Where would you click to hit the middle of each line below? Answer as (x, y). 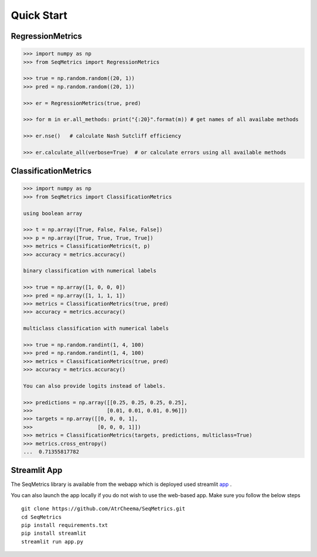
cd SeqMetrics (41, 517)
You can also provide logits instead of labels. (95, 386)
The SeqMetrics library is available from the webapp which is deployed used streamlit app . (121, 484)
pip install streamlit (54, 533)
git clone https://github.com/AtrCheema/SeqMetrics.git (103, 509)
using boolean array (53, 213)
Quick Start (39, 15)
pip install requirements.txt (65, 525)
